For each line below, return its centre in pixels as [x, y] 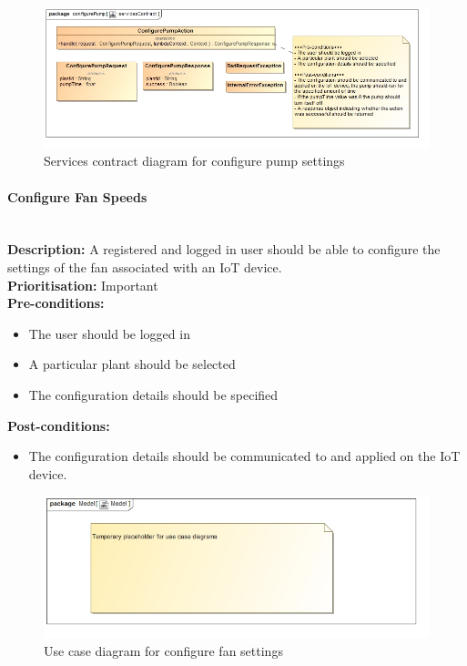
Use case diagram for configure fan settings [163, 651]
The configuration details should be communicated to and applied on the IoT [244, 456]
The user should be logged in [109, 333]
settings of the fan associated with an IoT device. [145, 267]
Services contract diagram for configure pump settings [194, 161]
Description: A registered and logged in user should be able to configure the [224, 249]
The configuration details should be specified [153, 394]
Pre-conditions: [56, 303]
